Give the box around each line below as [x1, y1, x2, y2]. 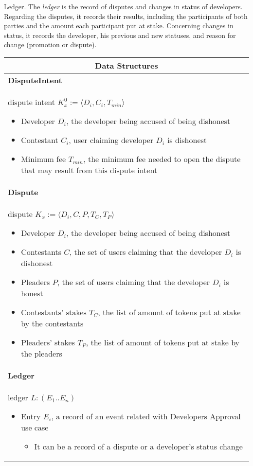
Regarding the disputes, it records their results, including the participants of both [4, 11, 248, 21]
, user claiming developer [69, 134, 154, 145]
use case [21, 421, 49, 433]
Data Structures [95, 59, 158, 71]
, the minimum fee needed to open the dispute [83, 153, 241, 164]
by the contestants [21, 317, 84, 329]
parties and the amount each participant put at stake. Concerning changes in [4, 20, 234, 31]
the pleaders [21, 347, 62, 359]
